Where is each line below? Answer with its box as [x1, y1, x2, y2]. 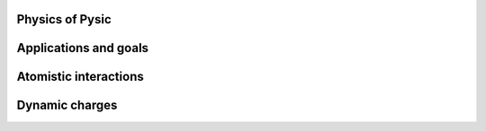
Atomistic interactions [16, 69, 144, 84]
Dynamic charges [16, 98, 118, 113]
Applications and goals [16, 40, 148, 56]
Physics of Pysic [16, 12, 112, 27]
